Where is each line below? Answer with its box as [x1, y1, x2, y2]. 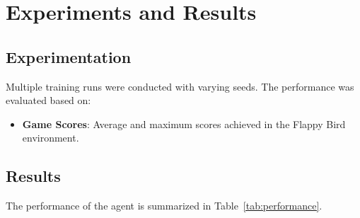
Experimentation [6, 45, 132, 67]
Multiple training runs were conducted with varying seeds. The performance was [6, 79, 354, 93]
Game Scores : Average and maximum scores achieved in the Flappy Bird [22, 116, 346, 131]
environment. [22, 130, 79, 145]
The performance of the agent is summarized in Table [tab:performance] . [6, 198, 323, 213]
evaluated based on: [6, 93, 91, 108]
